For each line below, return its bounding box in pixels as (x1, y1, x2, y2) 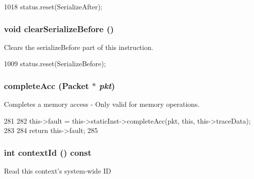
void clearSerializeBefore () (4, 22, 114, 35)
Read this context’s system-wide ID (4, 166, 111, 176)
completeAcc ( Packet (4, 79, 89, 91)
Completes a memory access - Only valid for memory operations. (4, 99, 200, 109)
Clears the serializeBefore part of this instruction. (4, 42, 153, 52)
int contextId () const (4, 146, 92, 158)
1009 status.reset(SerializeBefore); (4, 58, 106, 69)
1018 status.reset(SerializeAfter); (4, 1, 103, 11)
